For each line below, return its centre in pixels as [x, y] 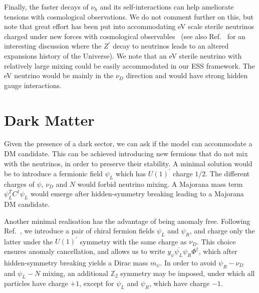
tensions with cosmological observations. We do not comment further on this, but [129, 16]
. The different [228, 173]
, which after [218, 251]
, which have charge [180, 283]
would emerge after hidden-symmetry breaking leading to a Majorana [137, 194]
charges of [19, 184]
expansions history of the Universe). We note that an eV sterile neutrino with [123, 55]
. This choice [216, 241]
